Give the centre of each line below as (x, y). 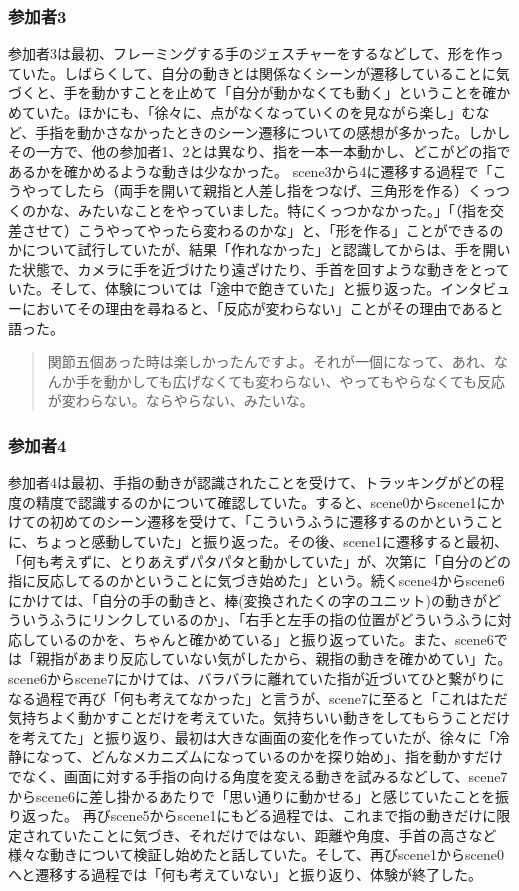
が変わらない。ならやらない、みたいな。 (180, 400)
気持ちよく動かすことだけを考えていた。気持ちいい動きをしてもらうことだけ (259, 717)
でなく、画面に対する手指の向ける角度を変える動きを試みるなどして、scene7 (258, 776)
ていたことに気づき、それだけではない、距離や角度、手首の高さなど (273, 834)
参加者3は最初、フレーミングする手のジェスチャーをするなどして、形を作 (249, 53)
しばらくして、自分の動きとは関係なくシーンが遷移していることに (279, 72)
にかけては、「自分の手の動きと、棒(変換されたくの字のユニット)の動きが (248, 599)
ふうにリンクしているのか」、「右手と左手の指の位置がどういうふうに (273, 619)
